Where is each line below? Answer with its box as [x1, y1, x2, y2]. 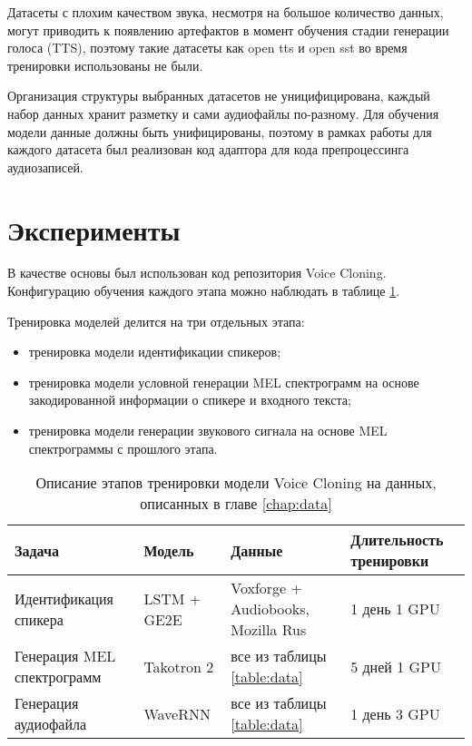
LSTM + [143, 587, 202, 609]
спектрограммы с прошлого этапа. [28, 438, 218, 457]
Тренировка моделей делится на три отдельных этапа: [7, 311, 305, 330]
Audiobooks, [231, 598, 310, 620]
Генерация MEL [15, 645, 116, 667]
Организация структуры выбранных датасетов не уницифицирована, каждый [7, 86, 430, 105]
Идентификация [15, 587, 113, 609]
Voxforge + [231, 577, 302, 599]
